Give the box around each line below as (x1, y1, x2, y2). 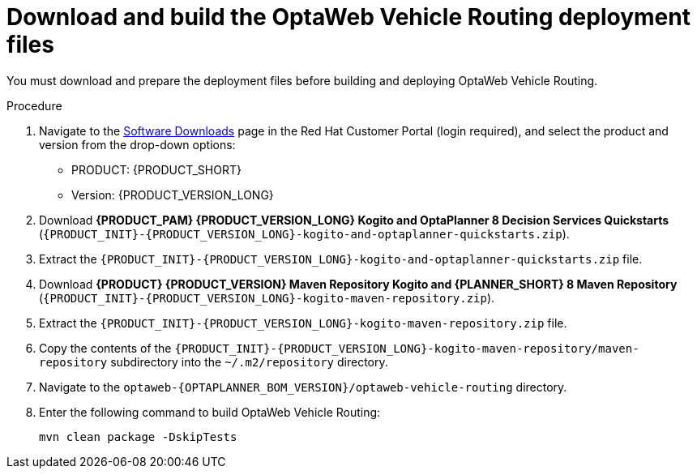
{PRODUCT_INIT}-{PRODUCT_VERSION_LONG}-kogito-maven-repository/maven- (174, 341, 639, 355)
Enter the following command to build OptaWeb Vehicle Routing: (39, 404, 381, 419)
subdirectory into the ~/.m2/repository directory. (110, 354, 388, 369)
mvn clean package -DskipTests (39, 430, 237, 443)
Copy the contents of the (39, 340, 172, 355)
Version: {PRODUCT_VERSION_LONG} (71, 187, 274, 202)
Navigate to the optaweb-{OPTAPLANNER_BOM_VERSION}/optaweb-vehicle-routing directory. (39, 379, 567, 394)
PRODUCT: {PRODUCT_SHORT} (71, 162, 242, 177)
